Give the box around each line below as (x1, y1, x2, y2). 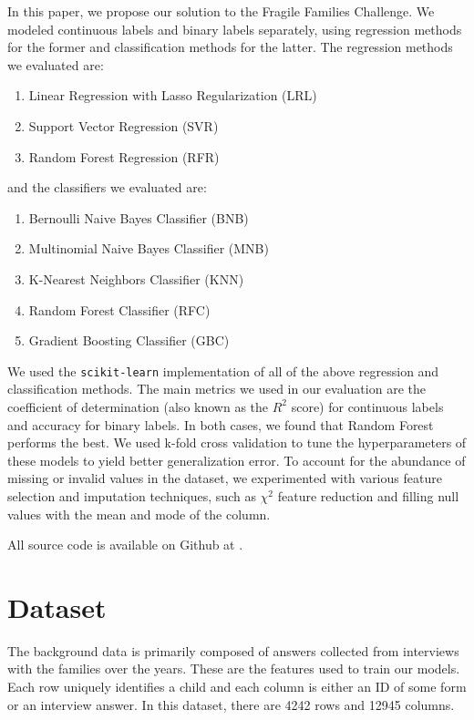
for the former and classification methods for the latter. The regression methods (7, 37, 453, 57)
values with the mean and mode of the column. (7, 504, 271, 523)
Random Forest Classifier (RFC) (28, 300, 211, 319)
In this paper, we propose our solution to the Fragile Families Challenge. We (7, 2, 435, 20)
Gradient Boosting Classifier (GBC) (28, 331, 230, 350)
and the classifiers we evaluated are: (7, 178, 207, 197)
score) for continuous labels (291, 396, 444, 416)
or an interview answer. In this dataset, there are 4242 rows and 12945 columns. (7, 694, 455, 714)
